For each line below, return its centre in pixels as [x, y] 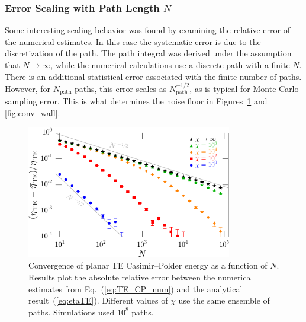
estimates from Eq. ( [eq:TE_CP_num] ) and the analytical [136, 288]
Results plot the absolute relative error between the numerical [141, 277]
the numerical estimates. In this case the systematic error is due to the [133, 41]
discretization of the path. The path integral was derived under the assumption [148, 53]
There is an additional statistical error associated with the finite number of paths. [153, 76]
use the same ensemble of [224, 300]
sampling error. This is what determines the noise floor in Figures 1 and [136, 101]
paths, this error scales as [121, 88]
